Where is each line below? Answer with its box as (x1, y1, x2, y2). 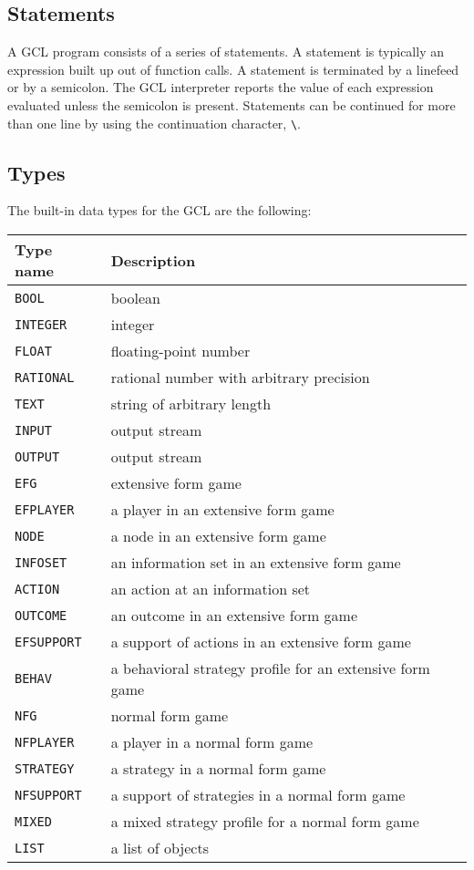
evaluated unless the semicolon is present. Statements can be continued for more (7, 95, 456, 114)
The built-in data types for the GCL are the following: (7, 201, 312, 220)
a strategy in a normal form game (110, 758, 326, 780)
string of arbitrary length (110, 393, 272, 415)
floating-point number (110, 340, 251, 362)
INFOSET (15, 554, 67, 570)
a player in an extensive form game (110, 499, 335, 521)
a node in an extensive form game (110, 525, 326, 547)
